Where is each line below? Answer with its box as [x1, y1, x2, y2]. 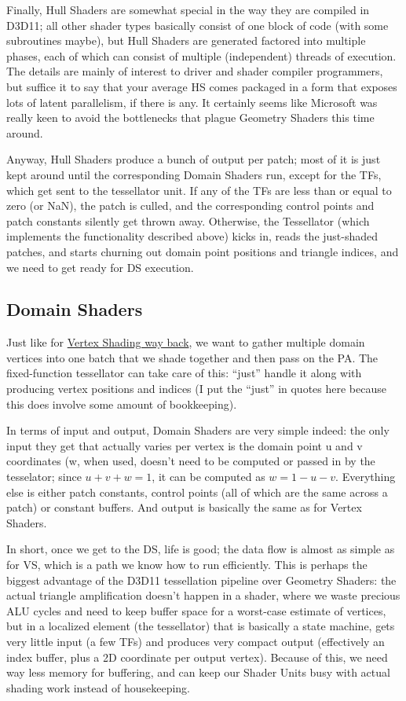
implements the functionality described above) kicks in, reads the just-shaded [6, 228, 379, 244]
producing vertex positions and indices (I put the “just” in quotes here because [6, 380, 386, 397]
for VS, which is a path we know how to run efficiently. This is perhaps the [6, 556, 368, 573]
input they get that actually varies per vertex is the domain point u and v [6, 437, 363, 453]
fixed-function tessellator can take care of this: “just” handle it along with [6, 365, 362, 381]
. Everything [335, 468, 396, 485]
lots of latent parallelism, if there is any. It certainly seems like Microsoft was [6, 94, 378, 110]
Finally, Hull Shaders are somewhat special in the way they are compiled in [6, 2, 370, 17]
